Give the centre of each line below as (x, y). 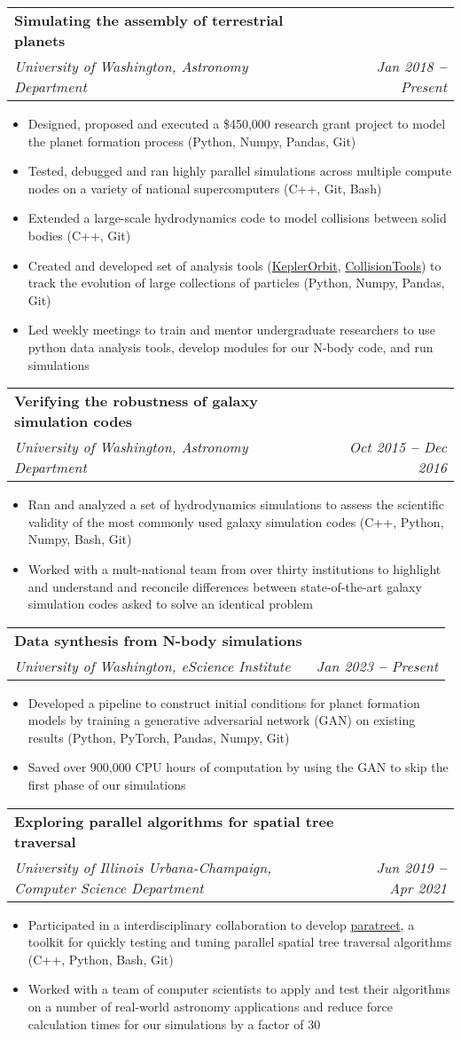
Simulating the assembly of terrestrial (149, 20)
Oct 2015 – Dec (398, 447)
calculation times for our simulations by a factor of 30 (174, 1023)
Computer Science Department (109, 887)
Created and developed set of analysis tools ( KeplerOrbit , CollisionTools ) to (234, 265)
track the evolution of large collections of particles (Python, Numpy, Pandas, (236, 283)
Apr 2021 (418, 887)
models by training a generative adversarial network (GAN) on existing (222, 720)
